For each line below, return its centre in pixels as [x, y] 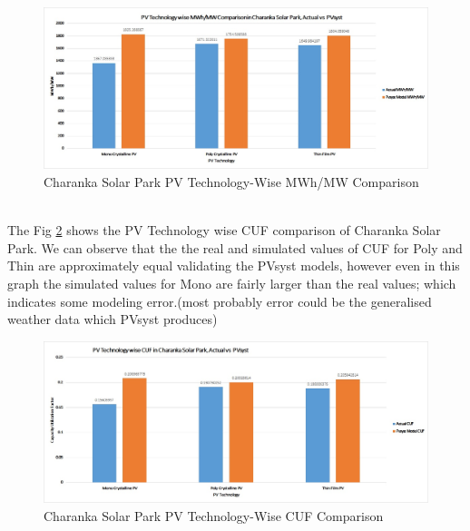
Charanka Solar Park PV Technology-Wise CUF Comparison [214, 515]
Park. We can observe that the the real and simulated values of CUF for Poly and [235, 247]
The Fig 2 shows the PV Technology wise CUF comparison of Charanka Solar [224, 230]
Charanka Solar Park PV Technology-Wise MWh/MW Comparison [231, 182]
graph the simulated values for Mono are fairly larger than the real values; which [232, 284]
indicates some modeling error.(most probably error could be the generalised [220, 301]
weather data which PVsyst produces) [113, 319]
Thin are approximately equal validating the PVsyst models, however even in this [234, 265]
